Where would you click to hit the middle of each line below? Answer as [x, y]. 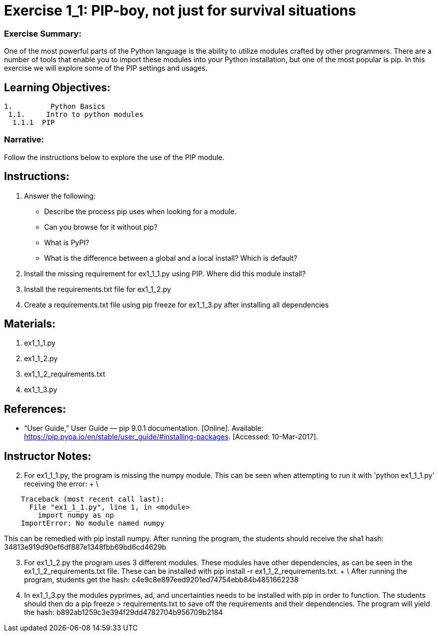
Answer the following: [60, 196]
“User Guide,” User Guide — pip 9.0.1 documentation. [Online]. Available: [144, 428]
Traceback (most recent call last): [93, 499]
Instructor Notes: [48, 456]
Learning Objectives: [57, 87]
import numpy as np [76, 515]
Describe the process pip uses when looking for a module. [141, 211]
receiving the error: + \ [61, 484]
